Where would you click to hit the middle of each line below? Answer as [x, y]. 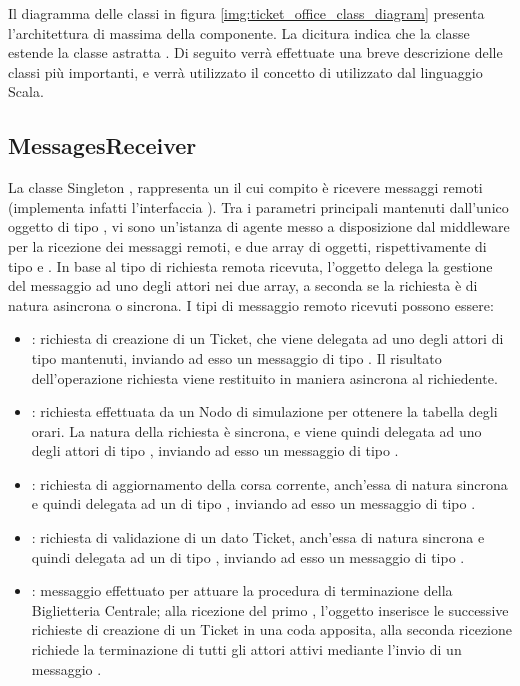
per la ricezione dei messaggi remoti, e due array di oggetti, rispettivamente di [247, 245]
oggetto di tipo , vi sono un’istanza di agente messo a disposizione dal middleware [259, 226]
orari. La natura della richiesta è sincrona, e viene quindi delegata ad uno [256, 430]
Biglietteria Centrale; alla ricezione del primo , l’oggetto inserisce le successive [270, 609]
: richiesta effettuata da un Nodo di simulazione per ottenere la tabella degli [264, 411]
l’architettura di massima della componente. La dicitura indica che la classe [239, 32]
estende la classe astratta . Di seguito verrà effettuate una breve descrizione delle [255, 52]
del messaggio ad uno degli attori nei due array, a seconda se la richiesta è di [243, 285]
